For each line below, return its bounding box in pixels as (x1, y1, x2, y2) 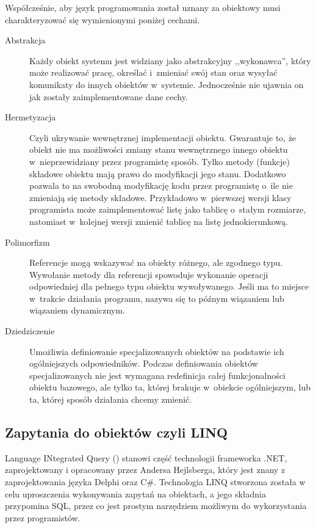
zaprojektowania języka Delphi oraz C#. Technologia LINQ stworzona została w (5, 475, 306, 488)
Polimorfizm (5, 235, 50, 248)
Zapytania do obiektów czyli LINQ (5, 423, 228, 442)
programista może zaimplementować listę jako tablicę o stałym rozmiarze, (29, 203, 306, 216)
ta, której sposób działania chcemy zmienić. (29, 393, 192, 406)
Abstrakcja (5, 34, 46, 46)
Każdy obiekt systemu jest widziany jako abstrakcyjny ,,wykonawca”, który (29, 54, 311, 67)
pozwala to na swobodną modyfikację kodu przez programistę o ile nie (29, 179, 293, 192)
